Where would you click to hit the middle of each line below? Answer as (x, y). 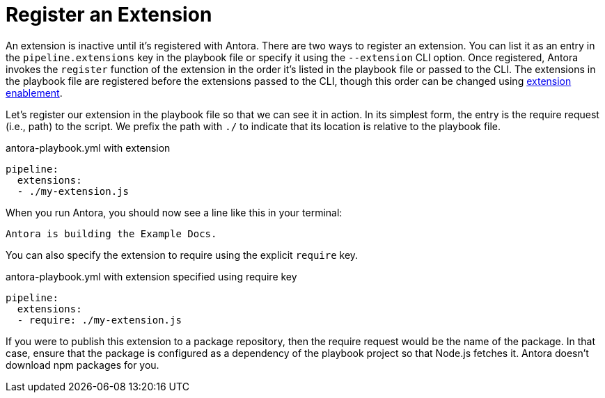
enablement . (34, 93)
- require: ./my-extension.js (99, 320)
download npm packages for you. (82, 365)
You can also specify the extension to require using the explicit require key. (182, 255)
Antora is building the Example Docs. (111, 233)
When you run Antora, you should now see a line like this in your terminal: (174, 212)
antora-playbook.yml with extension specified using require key (151, 276)
